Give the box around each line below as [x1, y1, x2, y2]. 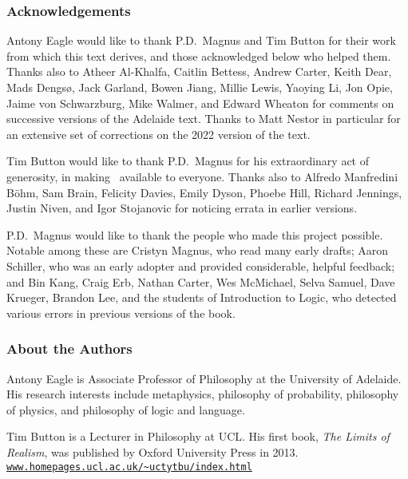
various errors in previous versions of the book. [6, 304, 236, 321]
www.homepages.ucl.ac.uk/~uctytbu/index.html [6, 461, 252, 473]
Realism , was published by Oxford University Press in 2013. [6, 443, 299, 460]
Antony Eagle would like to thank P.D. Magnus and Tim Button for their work [6, 32, 396, 49]
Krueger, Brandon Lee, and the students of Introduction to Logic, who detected [6, 289, 397, 306]
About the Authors [6, 338, 133, 358]
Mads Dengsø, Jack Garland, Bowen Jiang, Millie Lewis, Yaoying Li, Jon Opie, [6, 79, 393, 95]
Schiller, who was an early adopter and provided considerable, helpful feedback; [6, 257, 395, 274]
